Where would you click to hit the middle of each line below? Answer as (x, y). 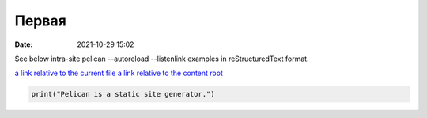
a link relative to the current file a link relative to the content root (119, 73)
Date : (24, 44)
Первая (40, 21)
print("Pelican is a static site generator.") (123, 94)
